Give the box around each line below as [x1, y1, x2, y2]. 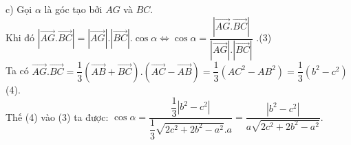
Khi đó [6, 30, 35, 45]
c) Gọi [6, 2, 32, 16]
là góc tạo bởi [44, 2, 103, 16]
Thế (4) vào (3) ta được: [6, 109, 109, 124]
